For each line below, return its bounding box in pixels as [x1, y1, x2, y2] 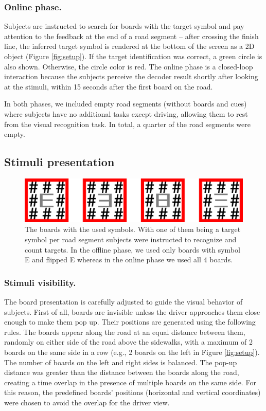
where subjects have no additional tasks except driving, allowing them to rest [4, 108, 248, 119]
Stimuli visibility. [4, 276, 76, 289]
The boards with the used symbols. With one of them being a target [25, 224, 241, 235]
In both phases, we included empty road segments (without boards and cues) [4, 98, 247, 109]
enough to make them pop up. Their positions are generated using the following [4, 316, 256, 327]
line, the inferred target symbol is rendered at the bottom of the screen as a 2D [4, 41, 255, 51]
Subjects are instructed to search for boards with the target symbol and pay [4, 21, 244, 31]
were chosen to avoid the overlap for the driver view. [4, 397, 170, 407]
